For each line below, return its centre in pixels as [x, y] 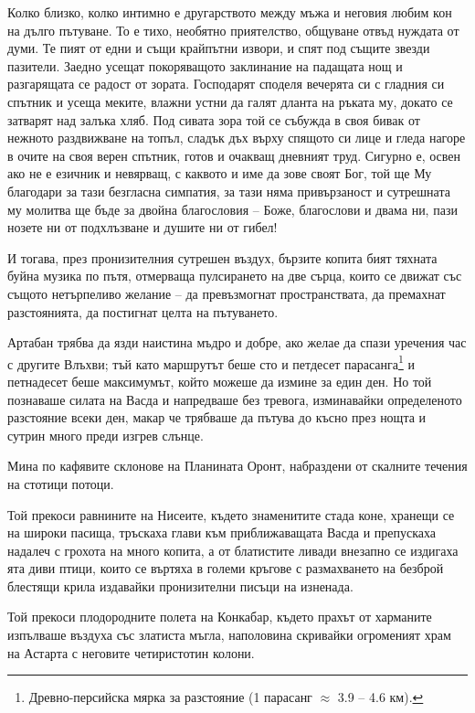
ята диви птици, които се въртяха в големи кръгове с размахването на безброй [226, 568]
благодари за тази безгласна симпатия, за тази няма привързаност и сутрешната [229, 191]
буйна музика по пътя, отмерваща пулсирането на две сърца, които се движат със [235, 276]
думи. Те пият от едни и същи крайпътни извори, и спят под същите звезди [219, 48]
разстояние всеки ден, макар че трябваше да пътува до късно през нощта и [217, 417]
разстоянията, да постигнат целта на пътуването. [143, 311]
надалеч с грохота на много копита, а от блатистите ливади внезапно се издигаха [233, 550]
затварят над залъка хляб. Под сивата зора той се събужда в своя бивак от [214, 119]
